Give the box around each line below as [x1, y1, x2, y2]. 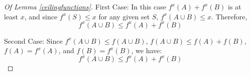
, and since [24, 11, 58, 21]
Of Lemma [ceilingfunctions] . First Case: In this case [4, 1, 166, 11]
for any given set [98, 11, 150, 21]
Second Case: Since [4, 35, 63, 46]
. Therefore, [211, 11, 247, 21]
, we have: [131, 45, 162, 56]
